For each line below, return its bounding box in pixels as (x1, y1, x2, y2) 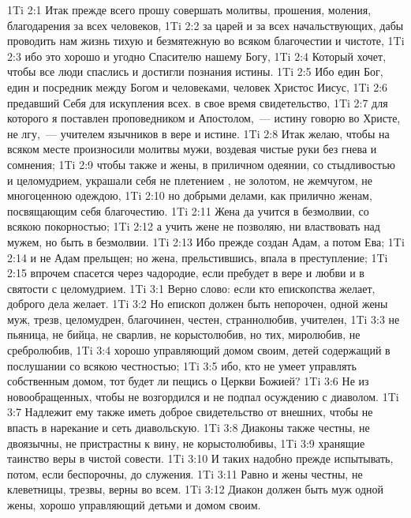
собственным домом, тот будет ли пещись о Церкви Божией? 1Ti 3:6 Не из (7, 373, 369, 389)
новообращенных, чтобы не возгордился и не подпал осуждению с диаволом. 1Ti (7, 388, 399, 404)
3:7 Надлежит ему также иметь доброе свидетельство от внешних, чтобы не (7, 404, 373, 420)
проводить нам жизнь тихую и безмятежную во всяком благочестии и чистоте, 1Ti (7, 32, 405, 49)
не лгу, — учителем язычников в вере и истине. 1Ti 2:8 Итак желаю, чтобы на (7, 125, 390, 141)
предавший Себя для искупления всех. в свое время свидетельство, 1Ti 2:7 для (7, 94, 388, 111)
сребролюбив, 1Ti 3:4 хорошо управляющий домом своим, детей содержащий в (7, 342, 390, 358)
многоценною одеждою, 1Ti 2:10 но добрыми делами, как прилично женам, (7, 187, 372, 204)
